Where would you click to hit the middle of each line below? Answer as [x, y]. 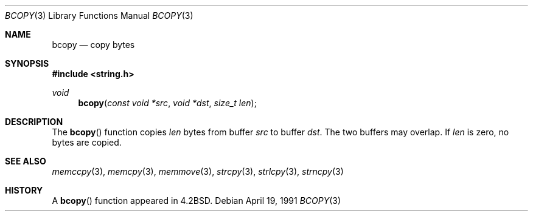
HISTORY [24, 190]
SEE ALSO [26, 161]
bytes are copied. [87, 142]
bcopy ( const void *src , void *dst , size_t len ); [167, 103]
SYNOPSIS [27, 63]
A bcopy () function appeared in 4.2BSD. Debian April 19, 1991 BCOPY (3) [197, 201]
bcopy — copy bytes [93, 45]
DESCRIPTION [34, 122]
